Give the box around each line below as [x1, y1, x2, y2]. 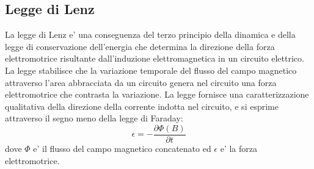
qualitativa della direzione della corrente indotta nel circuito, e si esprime [5, 99, 279, 112]
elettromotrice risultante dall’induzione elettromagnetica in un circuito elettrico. [5, 52, 304, 65]
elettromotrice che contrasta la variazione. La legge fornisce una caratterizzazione [5, 88, 309, 101]
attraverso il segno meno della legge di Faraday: [5, 112, 183, 124]
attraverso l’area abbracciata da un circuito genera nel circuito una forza [5, 76, 277, 88]
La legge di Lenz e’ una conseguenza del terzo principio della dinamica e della [5, 28, 296, 41]
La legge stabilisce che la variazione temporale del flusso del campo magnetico [5, 63, 297, 76]
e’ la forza [220, 142, 258, 155]
